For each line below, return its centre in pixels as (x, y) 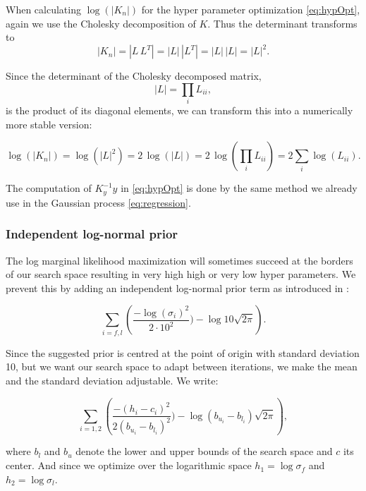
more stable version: (49, 124)
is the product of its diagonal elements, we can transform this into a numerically (179, 110)
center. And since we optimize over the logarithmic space (129, 465)
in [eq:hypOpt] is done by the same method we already (239, 188)
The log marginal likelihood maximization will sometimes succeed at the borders (179, 260)
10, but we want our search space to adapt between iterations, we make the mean (182, 366)
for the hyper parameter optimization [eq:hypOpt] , (251, 9)
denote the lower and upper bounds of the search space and (204, 451)
